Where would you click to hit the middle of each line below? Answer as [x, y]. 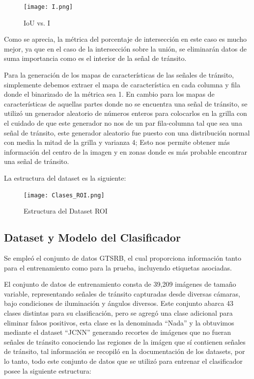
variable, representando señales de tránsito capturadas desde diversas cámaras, [122, 293]
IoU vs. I [37, 22]
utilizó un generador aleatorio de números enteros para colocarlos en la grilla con [126, 113]
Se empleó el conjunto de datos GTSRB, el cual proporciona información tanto [123, 258]
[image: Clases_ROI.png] [64, 195]
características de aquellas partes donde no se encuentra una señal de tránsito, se [126, 103]
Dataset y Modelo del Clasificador [92, 237]
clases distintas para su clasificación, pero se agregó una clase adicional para [118, 312]
